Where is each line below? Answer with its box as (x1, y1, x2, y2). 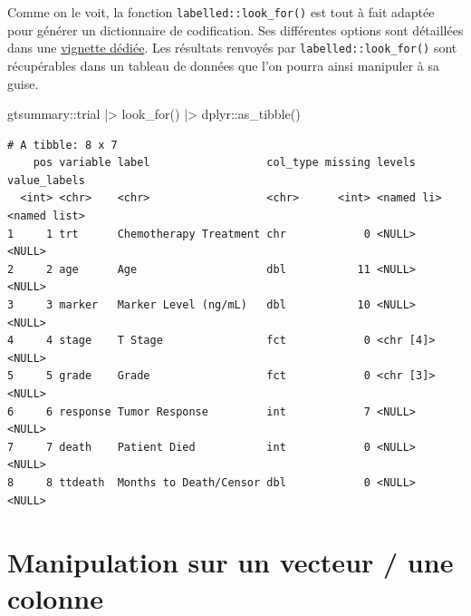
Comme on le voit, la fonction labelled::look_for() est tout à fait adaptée (7, 3, 435, 21)
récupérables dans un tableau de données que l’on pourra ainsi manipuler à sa (7, 55, 440, 74)
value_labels (7, 173, 85, 187)
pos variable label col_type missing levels (33, 156, 417, 170)
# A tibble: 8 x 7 (7, 138, 118, 152)
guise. (7, 73, 39, 93)
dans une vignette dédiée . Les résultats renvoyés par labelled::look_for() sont (7, 38, 457, 57)
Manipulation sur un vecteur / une (7, 543, 454, 581)
